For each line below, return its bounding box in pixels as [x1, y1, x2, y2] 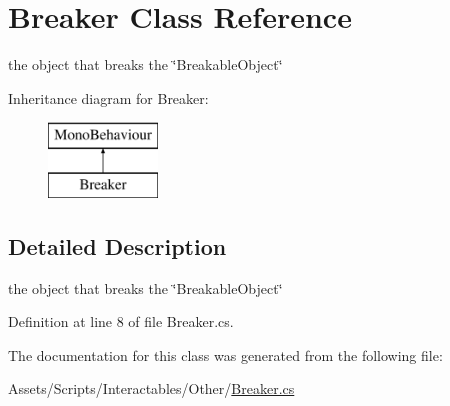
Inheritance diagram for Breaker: [8, 87, 209, 108]
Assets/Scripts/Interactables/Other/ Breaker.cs [8, 378, 295, 399]
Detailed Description [8, 230, 227, 261]
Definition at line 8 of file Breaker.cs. [8, 311, 234, 332]
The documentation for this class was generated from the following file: [8, 344, 443, 365]
